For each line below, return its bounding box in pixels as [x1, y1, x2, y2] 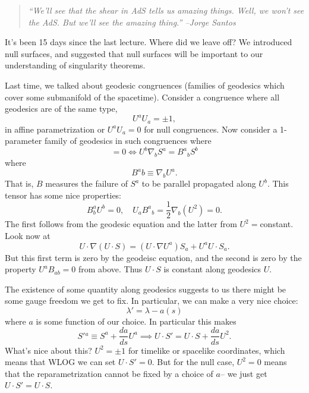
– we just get [220, 367, 267, 379]
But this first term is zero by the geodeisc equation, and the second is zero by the [5, 251, 302, 263]
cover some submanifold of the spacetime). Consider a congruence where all [5, 90, 280, 103]
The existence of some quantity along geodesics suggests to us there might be [5, 282, 286, 295]
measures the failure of [45, 177, 128, 190]
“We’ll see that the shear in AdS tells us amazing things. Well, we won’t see [28, 4, 304, 16]
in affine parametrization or [5, 122, 105, 135]
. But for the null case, [152, 356, 235, 368]
